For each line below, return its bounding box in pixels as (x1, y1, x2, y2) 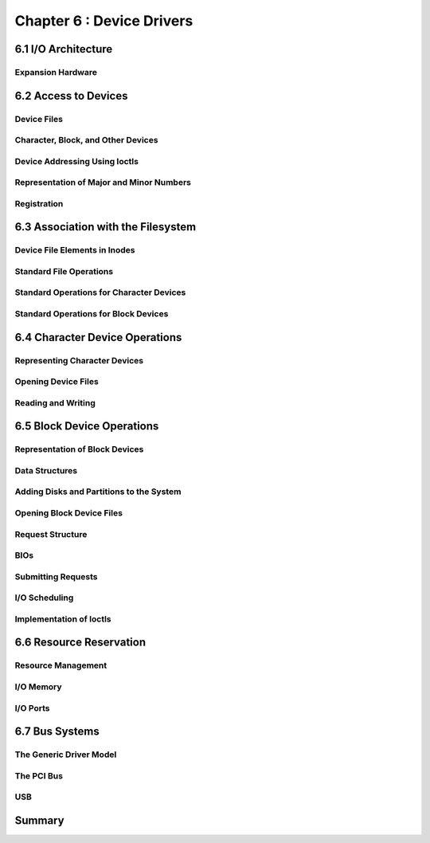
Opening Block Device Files (14, 508, 123, 518)
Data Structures (14, 465, 78, 476)
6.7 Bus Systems (14, 725, 100, 739)
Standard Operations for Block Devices (14, 308, 169, 320)
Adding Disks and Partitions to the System (14, 486, 182, 497)
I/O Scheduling (14, 592, 74, 603)
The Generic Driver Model (14, 749, 117, 760)
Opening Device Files (14, 376, 99, 387)
